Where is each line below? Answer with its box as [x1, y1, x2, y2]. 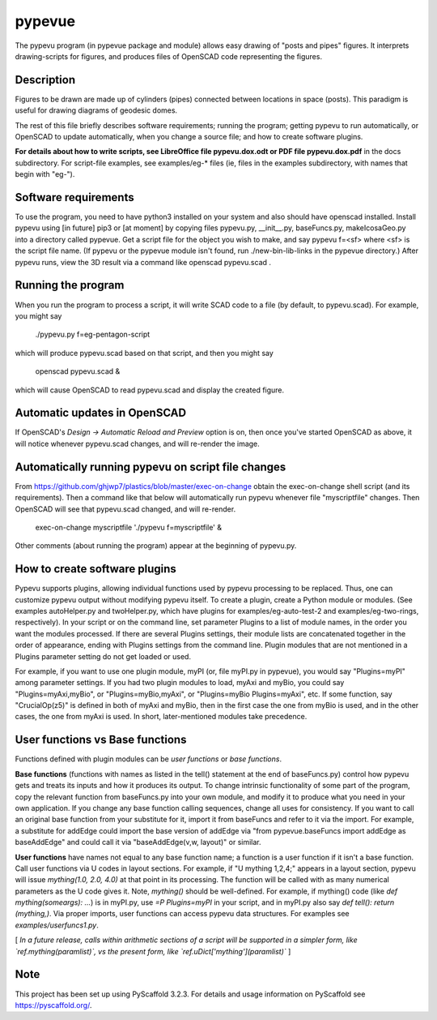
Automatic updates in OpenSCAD [15, 406, 186, 420]
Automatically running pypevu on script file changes [15, 460, 286, 474]
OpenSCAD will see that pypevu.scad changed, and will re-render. [15, 504, 236, 514]
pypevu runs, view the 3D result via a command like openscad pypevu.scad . [15, 257, 271, 267]
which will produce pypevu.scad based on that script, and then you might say [15, 348, 274, 358]
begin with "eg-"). [15, 169, 75, 179]
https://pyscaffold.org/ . [15, 1000, 92, 1009]
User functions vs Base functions [15, 733, 187, 747]
